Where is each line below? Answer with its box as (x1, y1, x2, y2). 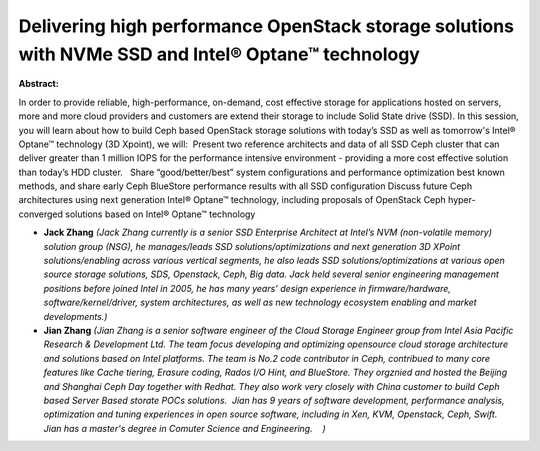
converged (18, 208, 64, 220)
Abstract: (18, 78, 59, 90)
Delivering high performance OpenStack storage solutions (18, 15, 515, 37)
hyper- (448, 194, 476, 206)
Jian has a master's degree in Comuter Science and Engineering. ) (43, 422, 327, 434)
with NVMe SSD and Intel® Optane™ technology (18, 43, 420, 65)
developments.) (43, 310, 108, 322)
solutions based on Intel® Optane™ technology (65, 208, 256, 220)
